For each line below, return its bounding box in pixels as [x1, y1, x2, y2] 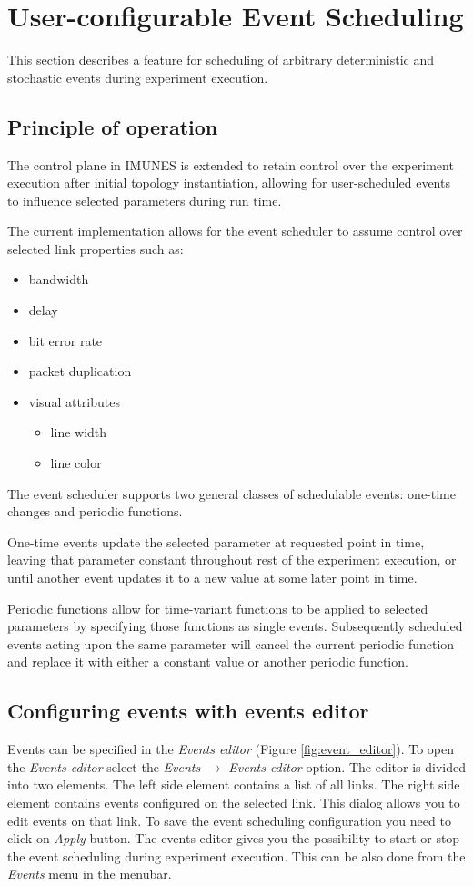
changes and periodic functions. [7, 502, 183, 521]
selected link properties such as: [7, 239, 184, 258]
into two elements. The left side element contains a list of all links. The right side [7, 775, 460, 794]
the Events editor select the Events [7, 757, 201, 776]
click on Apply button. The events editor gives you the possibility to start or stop [7, 829, 460, 848]
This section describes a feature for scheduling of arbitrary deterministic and [7, 50, 434, 69]
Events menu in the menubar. [7, 864, 172, 883]
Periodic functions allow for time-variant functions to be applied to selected [7, 598, 428, 617]
